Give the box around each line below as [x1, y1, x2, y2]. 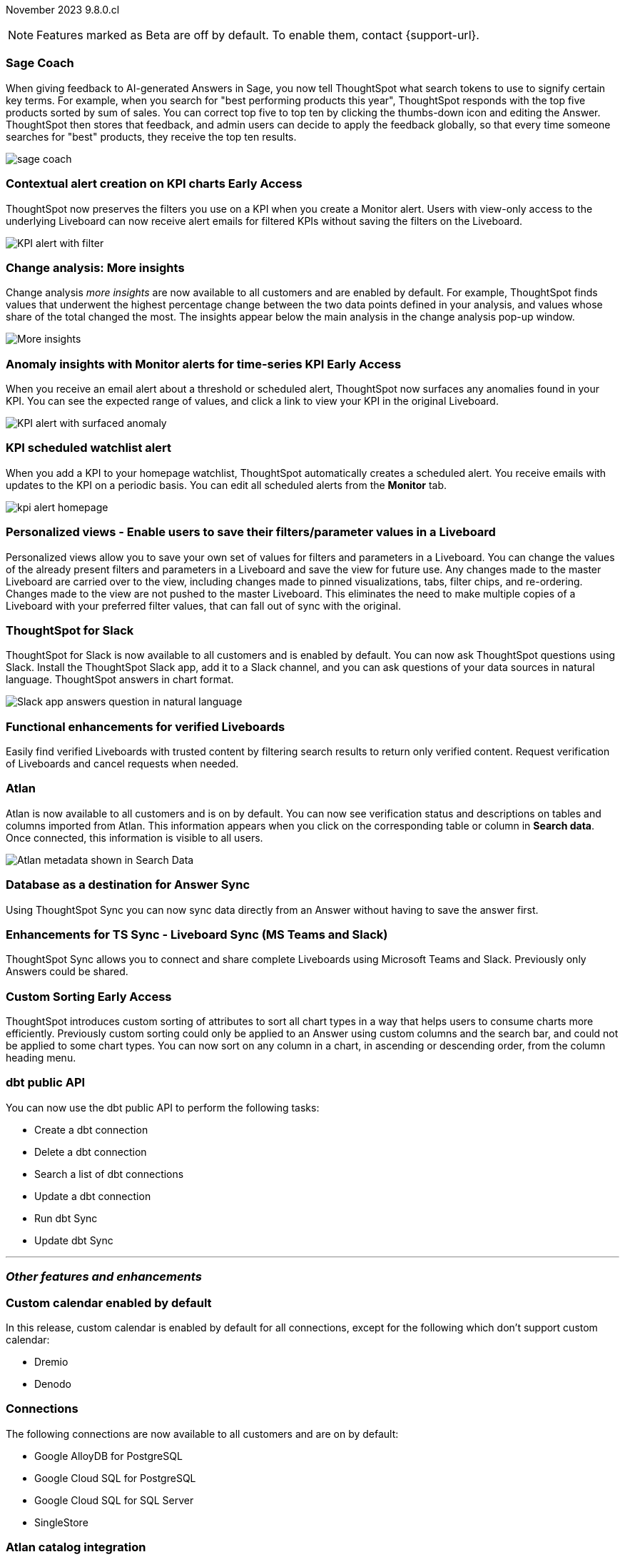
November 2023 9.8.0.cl [6, 4, 120, 16]
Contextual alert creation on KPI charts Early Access [6, 176, 303, 191]
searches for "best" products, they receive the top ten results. [6, 130, 297, 143]
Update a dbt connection [34, 1189, 151, 1202]
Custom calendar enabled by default [6, 1295, 212, 1310]
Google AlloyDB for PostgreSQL [34, 1449, 183, 1462]
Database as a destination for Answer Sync [6, 877, 250, 892]
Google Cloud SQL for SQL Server [34, 1493, 194, 1506]
